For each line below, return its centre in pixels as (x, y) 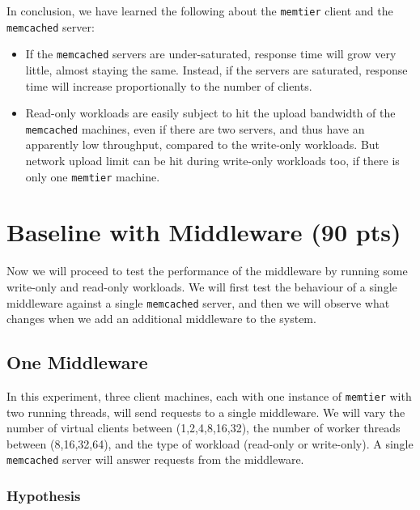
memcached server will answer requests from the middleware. (155, 459)
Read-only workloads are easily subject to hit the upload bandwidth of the (210, 113)
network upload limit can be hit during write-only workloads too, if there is (212, 160)
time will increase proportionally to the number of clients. (169, 85)
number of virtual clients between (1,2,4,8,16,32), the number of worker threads (204, 428)
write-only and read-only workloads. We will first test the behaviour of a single (202, 286)
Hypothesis (44, 496)
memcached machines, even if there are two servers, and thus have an (195, 128)
